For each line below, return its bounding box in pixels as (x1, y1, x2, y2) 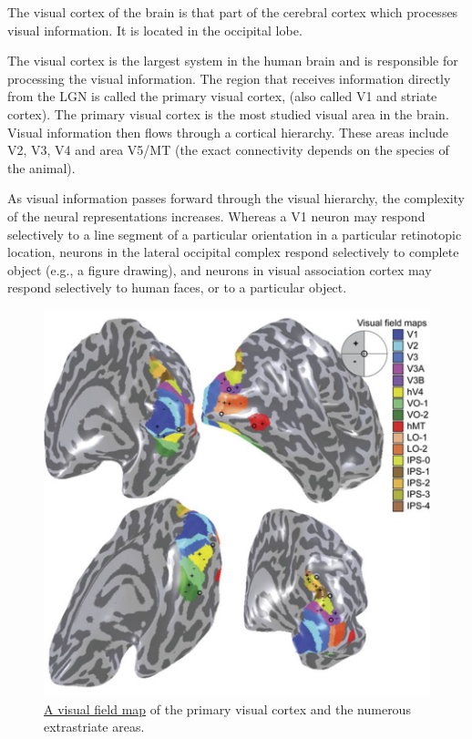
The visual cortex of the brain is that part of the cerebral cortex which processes (7, 3, 458, 21)
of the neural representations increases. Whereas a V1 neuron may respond (7, 206, 426, 225)
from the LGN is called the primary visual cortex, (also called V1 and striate (7, 87, 437, 106)
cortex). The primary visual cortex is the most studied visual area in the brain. (7, 104, 449, 123)
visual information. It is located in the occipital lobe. (7, 20, 303, 39)
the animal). (7, 158, 76, 177)
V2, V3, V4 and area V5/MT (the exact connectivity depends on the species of (7, 140, 449, 159)
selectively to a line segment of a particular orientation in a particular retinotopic (7, 224, 462, 243)
